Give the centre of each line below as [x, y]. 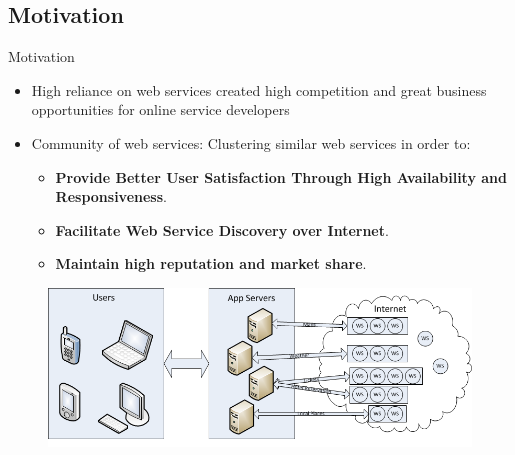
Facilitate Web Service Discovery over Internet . [222, 229]
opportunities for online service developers [160, 109]
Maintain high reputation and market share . [211, 263]
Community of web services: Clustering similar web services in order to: [251, 142]
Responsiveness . [111, 196]
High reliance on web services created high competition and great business [259, 89]
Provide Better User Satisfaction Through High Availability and [281, 176]
